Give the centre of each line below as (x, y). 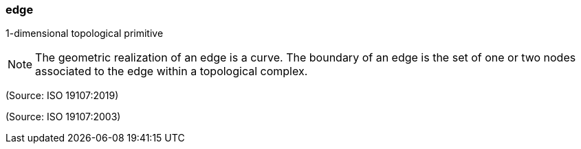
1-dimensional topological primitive (85, 33)
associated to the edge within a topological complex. (172, 71)
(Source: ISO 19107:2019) (62, 96)
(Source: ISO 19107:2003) (63, 117)
